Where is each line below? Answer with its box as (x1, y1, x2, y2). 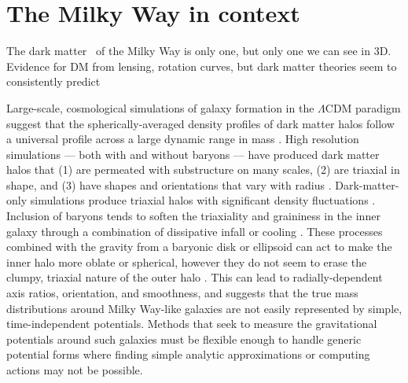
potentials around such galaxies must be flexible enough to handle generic (6, 330, 362, 347)
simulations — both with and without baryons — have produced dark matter (6, 145, 380, 162)
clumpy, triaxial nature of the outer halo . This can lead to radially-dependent (6, 269, 383, 285)
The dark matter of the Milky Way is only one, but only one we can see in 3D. (6, 42, 391, 59)
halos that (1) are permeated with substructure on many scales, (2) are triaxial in (6, 161, 400, 178)
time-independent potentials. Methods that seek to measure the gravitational (6, 315, 377, 332)
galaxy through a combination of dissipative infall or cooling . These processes (6, 223, 383, 239)
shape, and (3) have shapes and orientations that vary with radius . (6, 176, 332, 193)
